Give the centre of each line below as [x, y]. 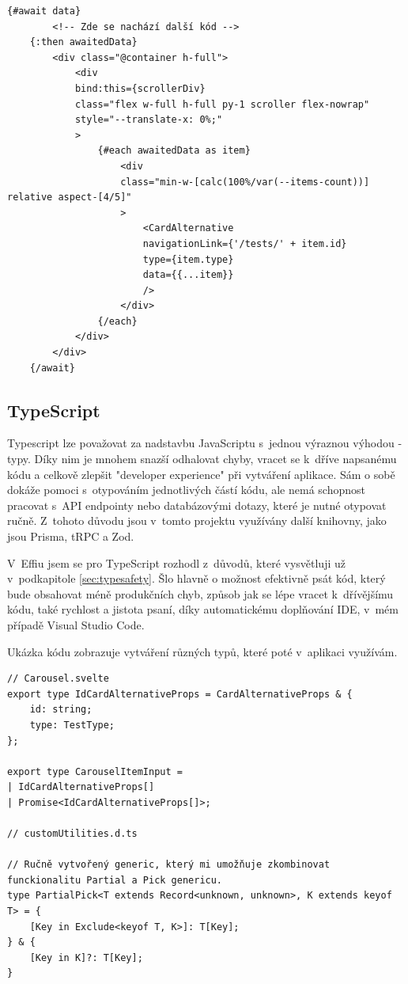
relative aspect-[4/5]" [70, 198]
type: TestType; [72, 725]
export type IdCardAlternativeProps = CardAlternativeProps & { [180, 694]
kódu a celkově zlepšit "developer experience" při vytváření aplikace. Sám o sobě [201, 474]
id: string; [61, 710]
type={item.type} [188, 259]
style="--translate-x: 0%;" [149, 120]
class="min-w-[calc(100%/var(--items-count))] [245, 182]
